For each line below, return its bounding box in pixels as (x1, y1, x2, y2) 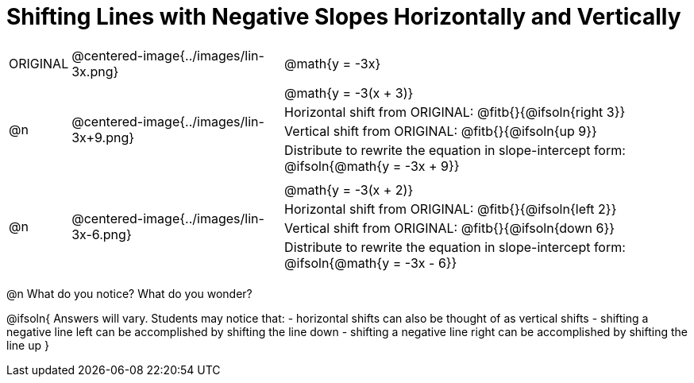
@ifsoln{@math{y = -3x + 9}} (284, 157, 460, 174)
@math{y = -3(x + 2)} (284, 181, 414, 198)
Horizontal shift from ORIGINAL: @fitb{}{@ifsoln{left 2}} (284, 200, 617, 217)
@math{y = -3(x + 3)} (284, 84, 414, 101)
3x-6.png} (71, 226, 132, 242)
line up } (6, 338, 49, 352)
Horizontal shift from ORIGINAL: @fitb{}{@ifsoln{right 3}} (284, 103, 626, 120)
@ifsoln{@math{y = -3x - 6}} (284, 254, 457, 271)
